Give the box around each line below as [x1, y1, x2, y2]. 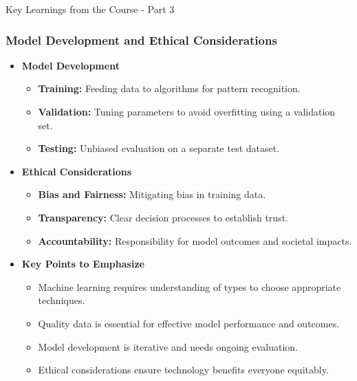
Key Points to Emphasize [21, 257, 144, 271]
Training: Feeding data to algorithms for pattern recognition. [38, 81, 301, 96]
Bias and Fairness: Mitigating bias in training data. [38, 187, 266, 202]
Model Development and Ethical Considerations [6, 31, 277, 48]
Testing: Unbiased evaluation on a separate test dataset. [38, 141, 280, 155]
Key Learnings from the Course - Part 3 [6, 2, 175, 16]
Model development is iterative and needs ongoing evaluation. [38, 339, 299, 353]
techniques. [38, 293, 85, 307]
